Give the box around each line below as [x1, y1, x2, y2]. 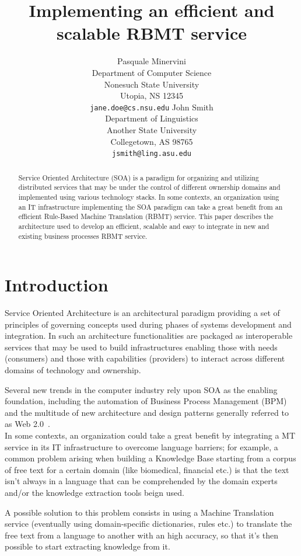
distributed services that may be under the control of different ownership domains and [18, 182, 281, 192]
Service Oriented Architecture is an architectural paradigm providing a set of [5, 307, 280, 319]
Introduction [5, 273, 108, 297]
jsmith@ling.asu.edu [111, 150, 192, 158]
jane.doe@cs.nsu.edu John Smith [90, 100, 213, 113]
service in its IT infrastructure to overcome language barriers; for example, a [5, 440, 278, 453]
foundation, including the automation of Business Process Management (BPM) [5, 395, 287, 407]
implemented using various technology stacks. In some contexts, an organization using [18, 192, 279, 201]
